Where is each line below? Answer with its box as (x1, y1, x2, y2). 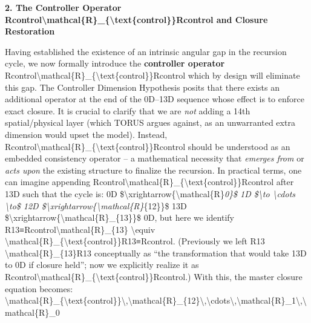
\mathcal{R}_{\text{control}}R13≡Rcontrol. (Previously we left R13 (5, 235, 265, 247)
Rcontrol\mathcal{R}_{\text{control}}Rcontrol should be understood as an (5, 140, 290, 152)
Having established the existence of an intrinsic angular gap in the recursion (5, 45, 287, 57)
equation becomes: (5, 282, 73, 295)
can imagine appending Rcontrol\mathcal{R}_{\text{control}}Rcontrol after (5, 175, 294, 188)
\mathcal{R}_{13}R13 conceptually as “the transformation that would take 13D (5, 246, 307, 259)
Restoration (5, 25, 55, 38)
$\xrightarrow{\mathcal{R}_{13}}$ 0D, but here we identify (5, 211, 234, 224)
